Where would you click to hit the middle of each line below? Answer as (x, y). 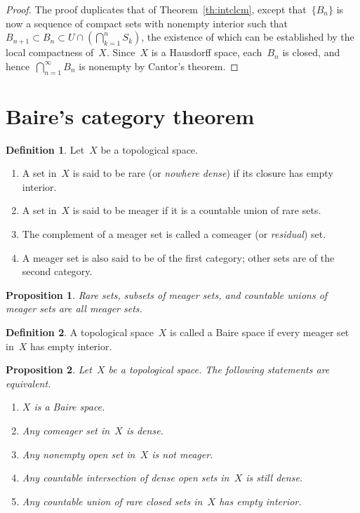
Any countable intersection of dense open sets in (126, 478)
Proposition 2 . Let (49, 369)
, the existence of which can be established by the (248, 37)
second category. (57, 271)
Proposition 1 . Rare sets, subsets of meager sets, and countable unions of (167, 294)
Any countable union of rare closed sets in (112, 501)
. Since (121, 52)
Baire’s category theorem (130, 115)
